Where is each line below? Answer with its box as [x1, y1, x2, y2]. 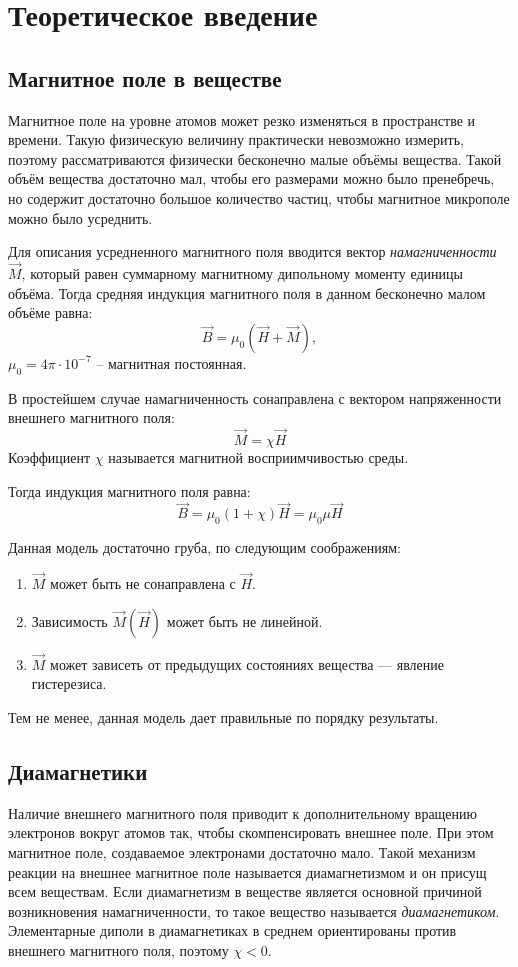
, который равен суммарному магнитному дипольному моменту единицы [21, 262, 463, 283]
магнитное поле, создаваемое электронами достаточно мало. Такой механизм [8, 841, 476, 862]
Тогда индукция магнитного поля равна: [8, 480, 251, 501]
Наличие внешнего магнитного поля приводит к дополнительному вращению [8, 802, 478, 823]
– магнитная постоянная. [96, 352, 247, 373]
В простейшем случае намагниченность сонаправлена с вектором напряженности [8, 387, 502, 408]
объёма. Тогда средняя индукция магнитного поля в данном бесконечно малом [8, 282, 486, 303]
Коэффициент [8, 446, 91, 467]
